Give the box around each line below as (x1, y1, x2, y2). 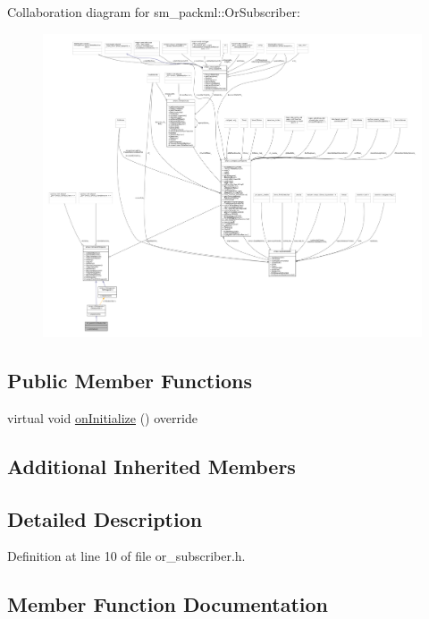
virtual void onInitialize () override (7, 408, 198, 427)
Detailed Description (7, 505, 203, 532)
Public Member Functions (7, 367, 252, 394)
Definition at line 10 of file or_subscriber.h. (7, 547, 246, 565)
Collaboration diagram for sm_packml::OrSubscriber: (7, 3, 300, 21)
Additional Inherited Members (7, 452, 296, 479)
